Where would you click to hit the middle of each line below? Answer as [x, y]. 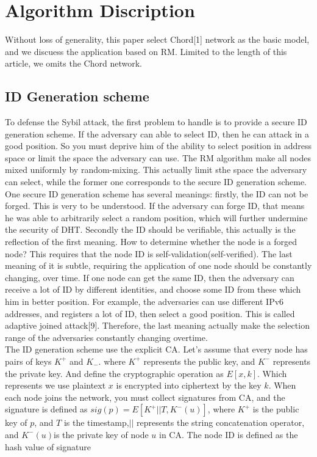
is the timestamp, [96, 422]
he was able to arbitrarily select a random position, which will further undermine [156, 217]
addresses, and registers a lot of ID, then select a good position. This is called [150, 313]
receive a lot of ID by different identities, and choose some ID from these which [153, 289]
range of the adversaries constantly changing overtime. [106, 337]
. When [282, 385]
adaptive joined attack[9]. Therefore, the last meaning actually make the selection [157, 325]
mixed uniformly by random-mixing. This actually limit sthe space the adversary [156, 170]
